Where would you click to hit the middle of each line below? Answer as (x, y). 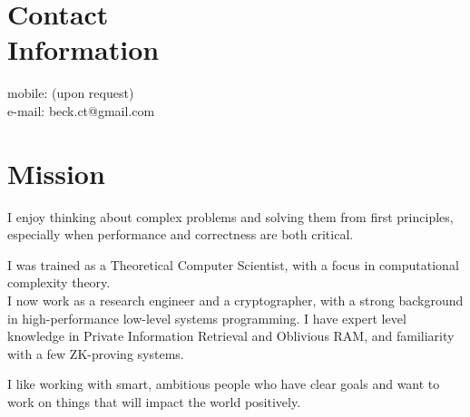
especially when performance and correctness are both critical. (181, 234)
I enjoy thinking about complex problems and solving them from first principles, (230, 216)
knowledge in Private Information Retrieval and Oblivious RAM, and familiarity (231, 336)
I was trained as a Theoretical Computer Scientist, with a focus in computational (233, 264)
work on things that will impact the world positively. (154, 401)
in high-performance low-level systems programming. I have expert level (207, 318)
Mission (56, 173)
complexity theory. (59, 282)
